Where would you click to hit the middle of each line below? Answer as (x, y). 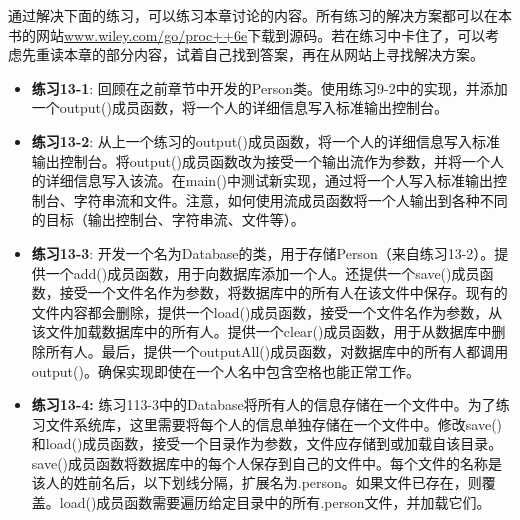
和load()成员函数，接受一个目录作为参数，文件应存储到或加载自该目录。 (267, 443)
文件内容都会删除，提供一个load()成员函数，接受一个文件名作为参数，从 (267, 311)
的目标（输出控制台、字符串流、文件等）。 (168, 219)
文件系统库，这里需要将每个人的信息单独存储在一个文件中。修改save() (274, 423)
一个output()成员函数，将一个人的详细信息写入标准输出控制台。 (239, 107)
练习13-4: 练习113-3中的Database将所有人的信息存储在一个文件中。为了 (263, 404)
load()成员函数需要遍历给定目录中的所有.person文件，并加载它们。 (275, 502)
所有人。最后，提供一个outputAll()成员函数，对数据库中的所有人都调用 (277, 350)
